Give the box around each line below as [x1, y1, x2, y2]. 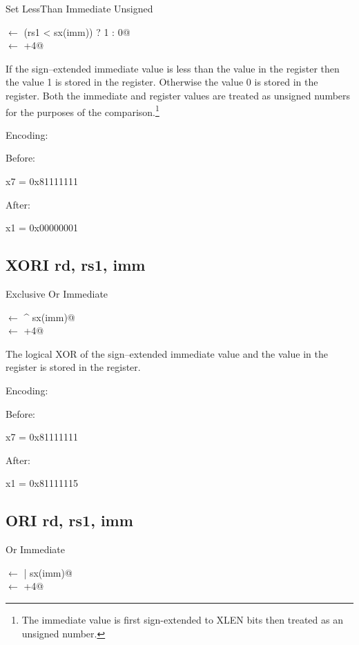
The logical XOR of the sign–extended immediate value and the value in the [6, 346, 328, 360]
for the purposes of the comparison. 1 [6, 102, 159, 119]
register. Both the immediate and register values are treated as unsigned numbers [6, 88, 351, 102]
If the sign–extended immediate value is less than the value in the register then [6, 61, 340, 75]
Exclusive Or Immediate [6, 286, 108, 300]
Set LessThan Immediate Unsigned [6, 1, 153, 15]
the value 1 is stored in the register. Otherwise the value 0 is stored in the [6, 75, 318, 89]
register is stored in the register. [6, 360, 141, 374]
